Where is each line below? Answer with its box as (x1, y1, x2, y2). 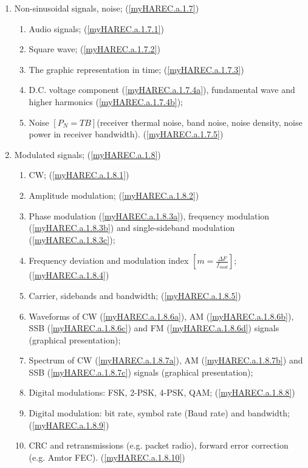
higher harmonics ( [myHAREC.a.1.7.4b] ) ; (29, 95, 183, 108)
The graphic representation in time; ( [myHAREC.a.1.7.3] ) (29, 63, 244, 75)
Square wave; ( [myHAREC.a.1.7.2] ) (29, 43, 160, 55)
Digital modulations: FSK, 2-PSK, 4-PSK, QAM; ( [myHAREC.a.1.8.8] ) (29, 386, 295, 399)
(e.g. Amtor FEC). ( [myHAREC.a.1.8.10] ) (29, 450, 185, 463)
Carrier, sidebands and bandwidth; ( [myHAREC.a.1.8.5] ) (29, 289, 241, 301)
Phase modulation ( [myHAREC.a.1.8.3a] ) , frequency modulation (29, 209, 270, 222)
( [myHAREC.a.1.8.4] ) (29, 269, 109, 281)
